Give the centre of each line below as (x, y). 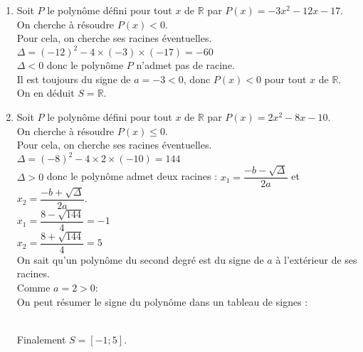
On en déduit (46, 93)
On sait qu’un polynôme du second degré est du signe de (140, 259)
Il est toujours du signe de (74, 79)
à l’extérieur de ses (316, 259)
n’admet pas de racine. (186, 65)
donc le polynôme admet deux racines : (132, 176)
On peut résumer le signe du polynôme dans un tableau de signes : (162, 301)
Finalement (41, 339)
